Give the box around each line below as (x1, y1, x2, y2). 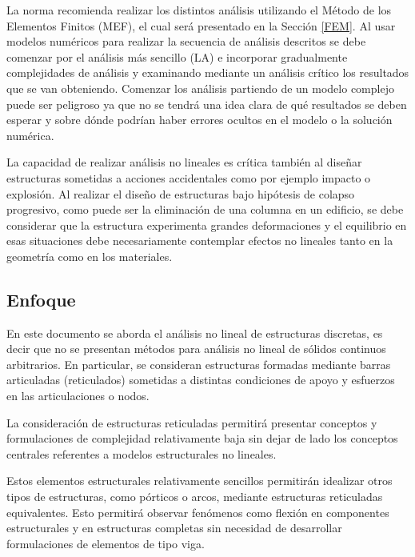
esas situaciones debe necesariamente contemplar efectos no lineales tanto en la (6, 232, 393, 249)
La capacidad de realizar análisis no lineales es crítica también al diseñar (6, 154, 362, 170)
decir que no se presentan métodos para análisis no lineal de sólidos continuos (6, 340, 386, 357)
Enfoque (6, 287, 76, 311)
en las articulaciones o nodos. (6, 387, 150, 404)
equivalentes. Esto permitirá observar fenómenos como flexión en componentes (6, 503, 389, 520)
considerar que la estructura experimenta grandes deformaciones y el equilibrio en (6, 216, 407, 233)
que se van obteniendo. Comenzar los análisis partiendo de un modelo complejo (6, 79, 394, 96)
